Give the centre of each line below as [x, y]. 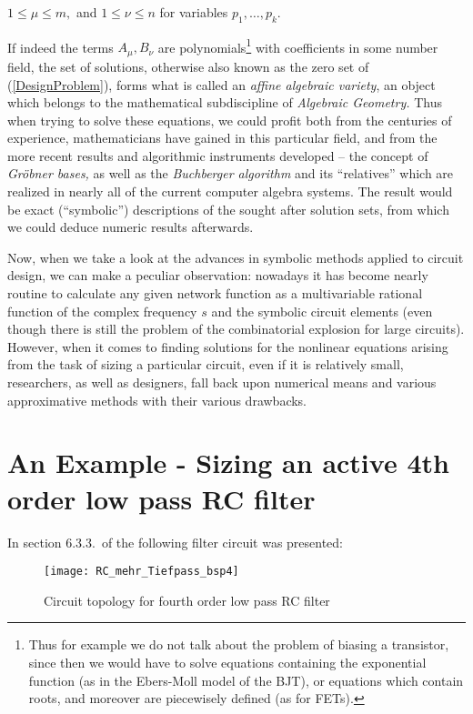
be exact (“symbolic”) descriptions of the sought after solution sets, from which [228, 209]
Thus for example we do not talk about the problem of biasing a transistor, [239, 644]
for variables [194, 12]
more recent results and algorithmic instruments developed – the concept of [218, 155]
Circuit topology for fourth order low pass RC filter [187, 600]
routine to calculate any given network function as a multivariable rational [215, 293]
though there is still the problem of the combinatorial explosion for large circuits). [236, 329]
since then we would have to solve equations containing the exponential [227, 662]
